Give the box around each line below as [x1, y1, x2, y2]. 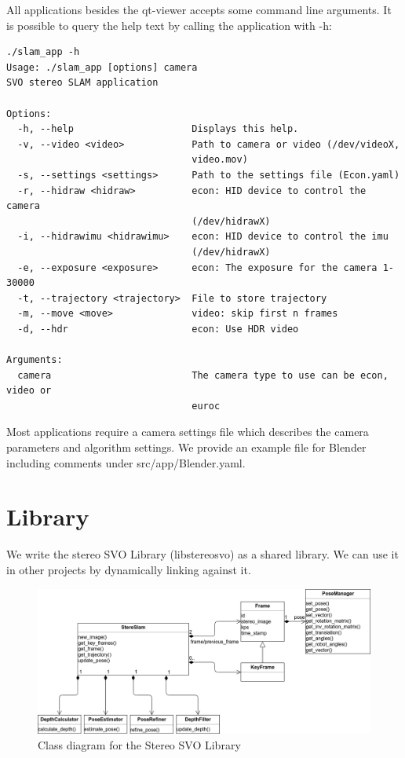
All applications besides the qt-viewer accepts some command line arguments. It [6, 2, 392, 17]
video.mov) [192, 154, 248, 166]
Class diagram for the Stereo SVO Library [38, 736, 241, 753]
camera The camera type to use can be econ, [17, 369, 389, 381]
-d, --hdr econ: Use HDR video [17, 323, 299, 335]
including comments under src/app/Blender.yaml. [6, 454, 246, 471]
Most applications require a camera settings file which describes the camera [6, 423, 369, 440]
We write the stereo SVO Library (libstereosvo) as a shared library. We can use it [6, 546, 399, 562]
